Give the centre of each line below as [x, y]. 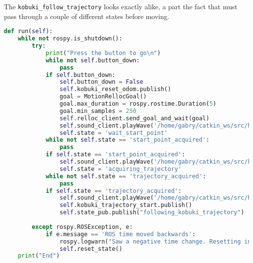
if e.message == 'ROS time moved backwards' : [120, 234]
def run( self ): [28, 31]
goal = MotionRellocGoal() [103, 97]
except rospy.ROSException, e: [82, 227]
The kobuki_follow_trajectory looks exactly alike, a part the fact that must [121, 6]
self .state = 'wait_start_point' [114, 133]
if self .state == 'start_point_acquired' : [115, 155]
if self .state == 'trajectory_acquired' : [114, 191]
